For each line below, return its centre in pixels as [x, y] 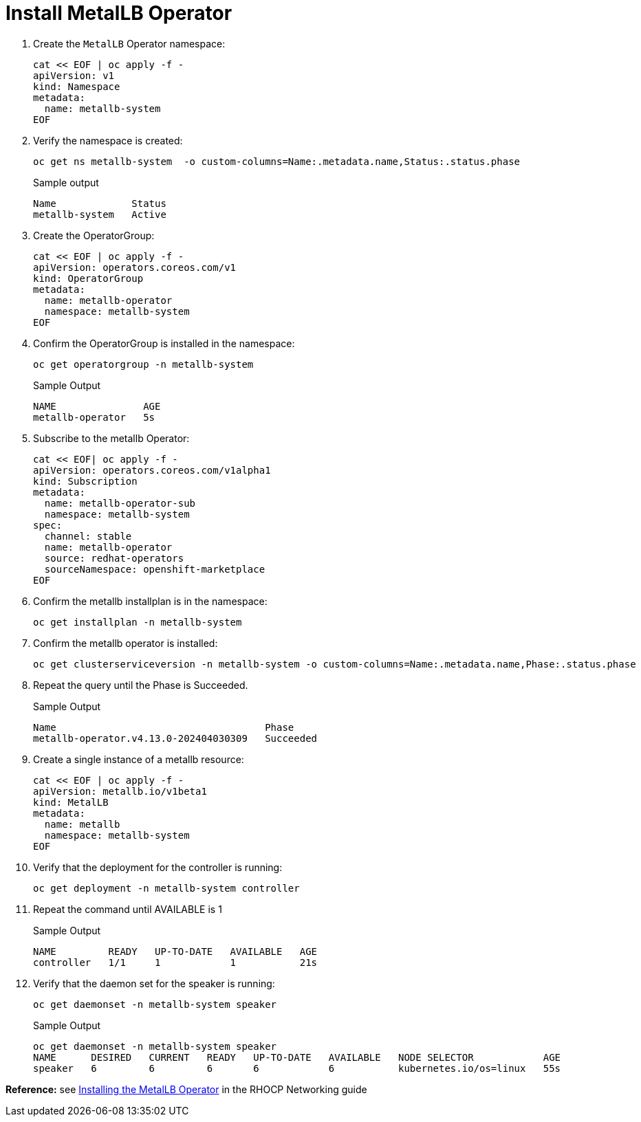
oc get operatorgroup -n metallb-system [143, 364]
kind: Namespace [77, 86]
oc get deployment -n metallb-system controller [166, 888]
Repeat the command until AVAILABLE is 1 [128, 909]
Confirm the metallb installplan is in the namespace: [150, 601]
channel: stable [88, 536]
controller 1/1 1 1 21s [175, 962]
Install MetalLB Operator [119, 13]
